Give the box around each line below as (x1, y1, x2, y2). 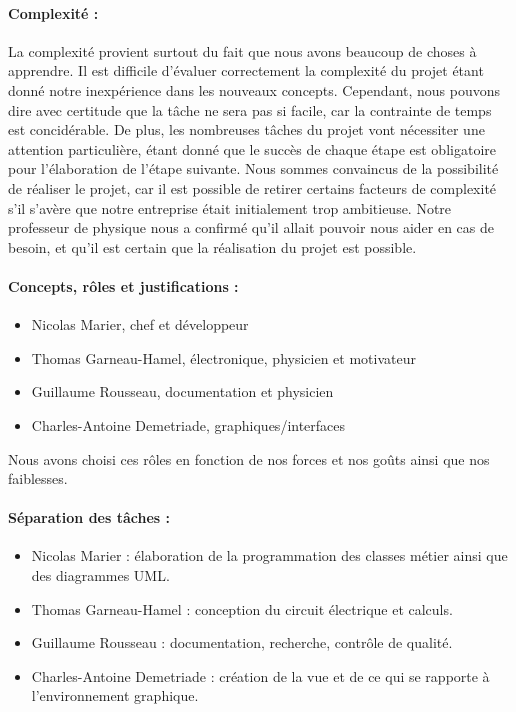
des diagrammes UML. (31, 565, 170, 586)
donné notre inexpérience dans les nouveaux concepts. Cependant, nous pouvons (8, 79, 501, 100)
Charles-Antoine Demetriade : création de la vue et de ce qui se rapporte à (31, 665, 490, 686)
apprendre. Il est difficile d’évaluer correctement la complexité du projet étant (8, 60, 484, 81)
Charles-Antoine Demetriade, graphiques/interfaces (31, 414, 346, 435)
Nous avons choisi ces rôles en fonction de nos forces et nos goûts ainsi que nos (8, 448, 490, 469)
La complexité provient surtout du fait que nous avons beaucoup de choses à (8, 40, 477, 61)
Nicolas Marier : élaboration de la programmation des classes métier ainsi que (31, 545, 508, 566)
